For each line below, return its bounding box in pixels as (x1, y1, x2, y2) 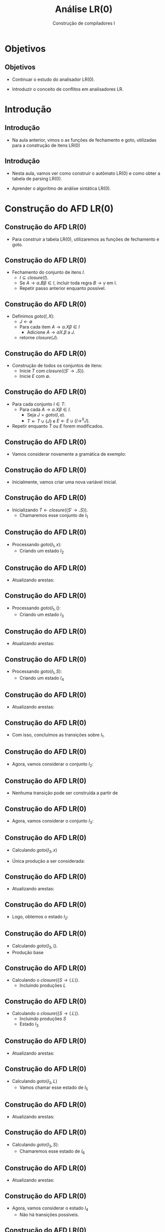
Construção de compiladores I (52, 20, 115, 26)
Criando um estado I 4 (19, 675, 64, 682)
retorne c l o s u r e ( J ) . (19, 335, 59, 341)
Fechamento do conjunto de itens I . (12, 269, 85, 275)
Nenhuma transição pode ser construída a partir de (12, 790, 118, 796)
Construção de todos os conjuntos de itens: (12, 363, 103, 368)
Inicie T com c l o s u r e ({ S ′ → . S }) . (19, 368, 85, 374)
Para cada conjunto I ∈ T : (12, 401, 66, 407)
